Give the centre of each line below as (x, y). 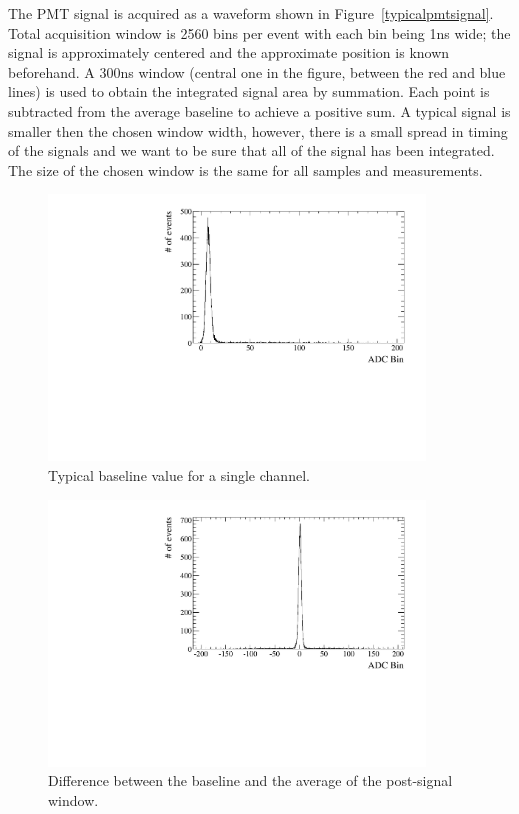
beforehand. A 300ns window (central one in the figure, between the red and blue (257, 71)
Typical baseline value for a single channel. (179, 475)
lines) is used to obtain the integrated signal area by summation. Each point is (249, 91)
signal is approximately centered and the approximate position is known (229, 52)
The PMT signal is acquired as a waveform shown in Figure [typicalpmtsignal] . (251, 13)
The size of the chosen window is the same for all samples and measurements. (245, 169)
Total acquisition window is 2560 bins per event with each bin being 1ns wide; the (259, 32)
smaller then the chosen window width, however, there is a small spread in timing (258, 130)
